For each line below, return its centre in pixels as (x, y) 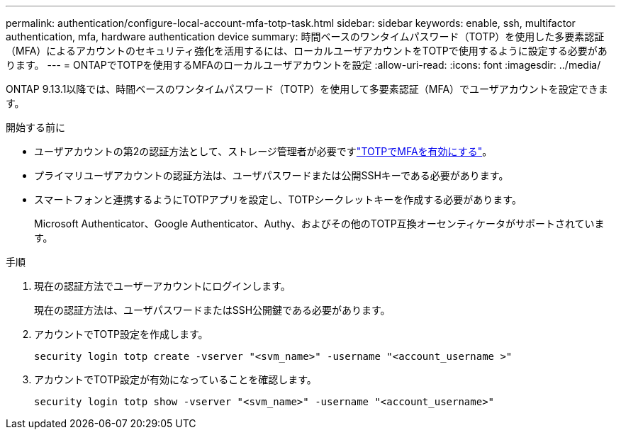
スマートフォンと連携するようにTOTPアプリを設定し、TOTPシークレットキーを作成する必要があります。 (278, 199)
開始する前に (35, 127)
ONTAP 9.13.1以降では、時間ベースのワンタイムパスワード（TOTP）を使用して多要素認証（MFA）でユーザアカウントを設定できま (307, 89)
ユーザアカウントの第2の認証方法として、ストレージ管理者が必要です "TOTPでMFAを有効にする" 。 (263, 151)
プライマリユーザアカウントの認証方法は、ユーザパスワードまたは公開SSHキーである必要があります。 (272, 175)
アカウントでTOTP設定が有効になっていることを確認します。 (175, 379)
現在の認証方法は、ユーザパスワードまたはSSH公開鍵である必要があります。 (212, 310)
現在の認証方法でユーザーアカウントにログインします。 (162, 286)
